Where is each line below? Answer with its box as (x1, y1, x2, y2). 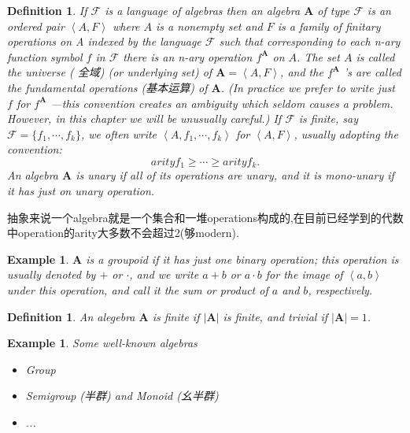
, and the (280, 64, 323, 80)
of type (317, 2, 350, 18)
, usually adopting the (294, 125, 398, 142)
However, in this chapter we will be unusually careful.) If (7, 110, 282, 127)
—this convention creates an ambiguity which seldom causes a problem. (50, 94, 393, 111)
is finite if (152, 308, 200, 324)
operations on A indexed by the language (7, 33, 201, 50)
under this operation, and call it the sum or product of (7, 281, 268, 298)
